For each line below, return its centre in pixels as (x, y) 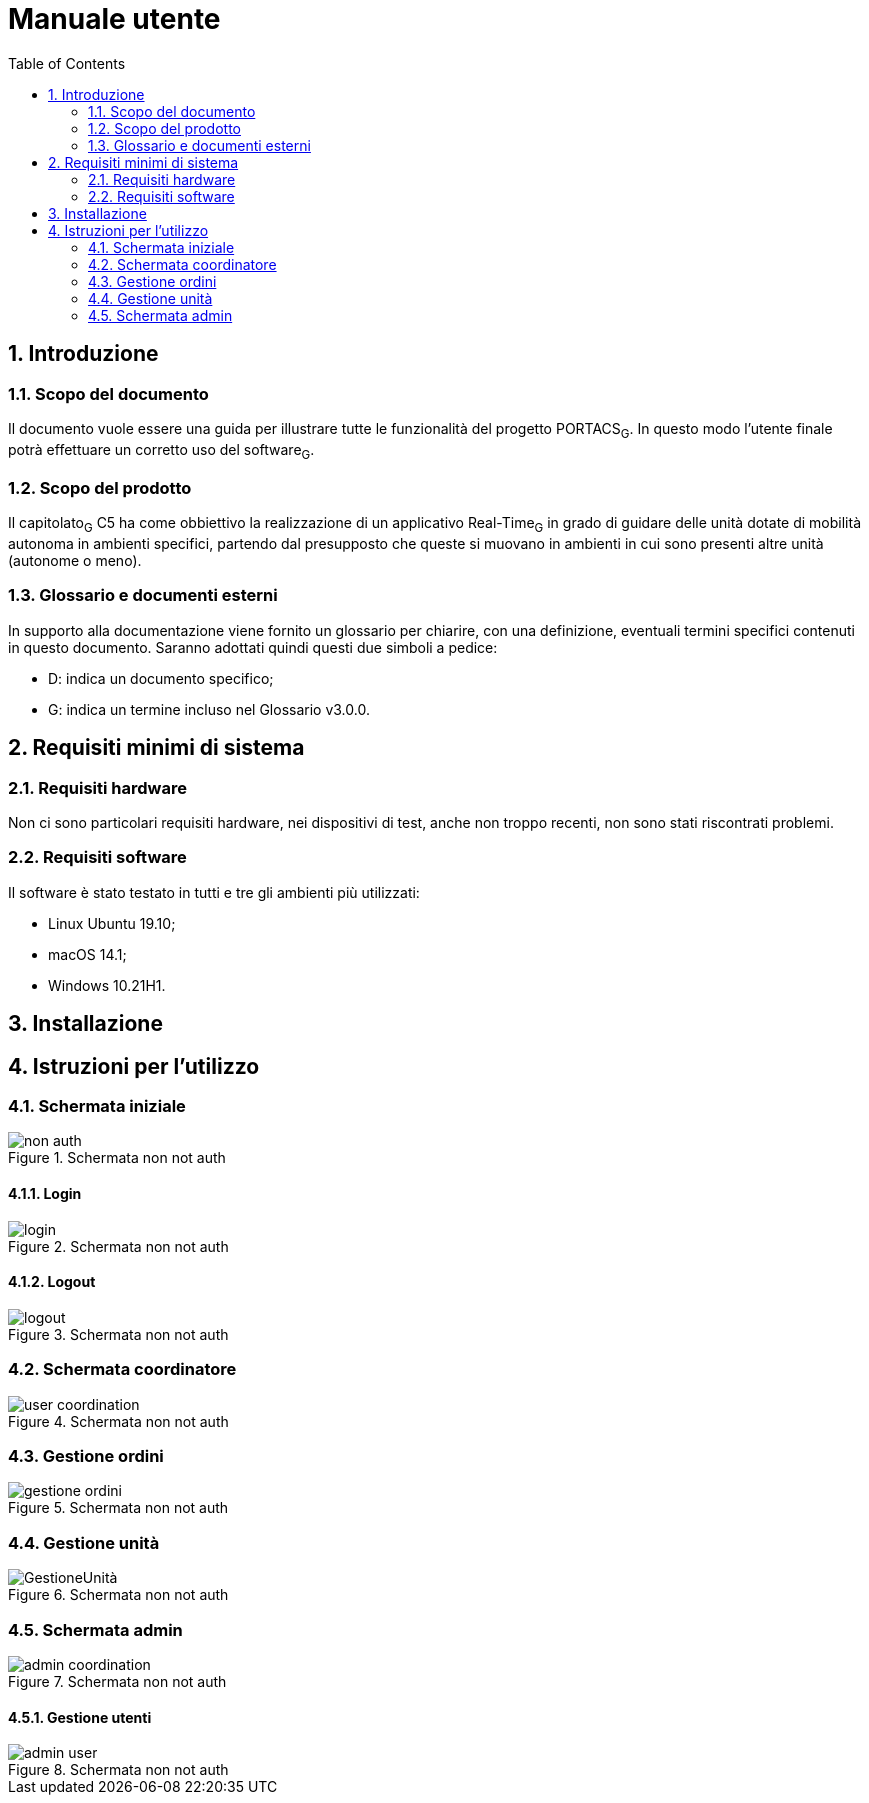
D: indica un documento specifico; (161, 678)
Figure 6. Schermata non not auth (118, 1595)
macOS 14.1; (87, 954)
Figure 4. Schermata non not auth (118, 1421)
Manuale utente (114, 19)
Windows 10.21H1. (107, 985)
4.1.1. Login (45, 1194)
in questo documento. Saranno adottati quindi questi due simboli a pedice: (253, 647)
